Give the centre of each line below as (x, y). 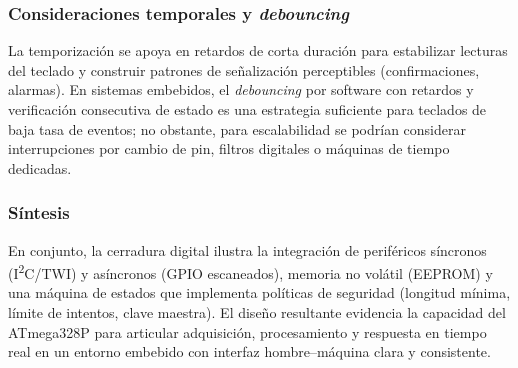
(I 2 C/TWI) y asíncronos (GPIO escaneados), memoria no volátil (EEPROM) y (250, 271)
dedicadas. (40, 167)
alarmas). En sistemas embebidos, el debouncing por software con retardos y (241, 89)
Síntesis (39, 212)
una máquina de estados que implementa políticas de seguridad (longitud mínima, (259, 292)
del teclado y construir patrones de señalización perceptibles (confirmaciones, (244, 69)
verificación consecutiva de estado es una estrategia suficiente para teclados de (247, 109)
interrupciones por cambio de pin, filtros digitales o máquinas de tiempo (229, 148)
